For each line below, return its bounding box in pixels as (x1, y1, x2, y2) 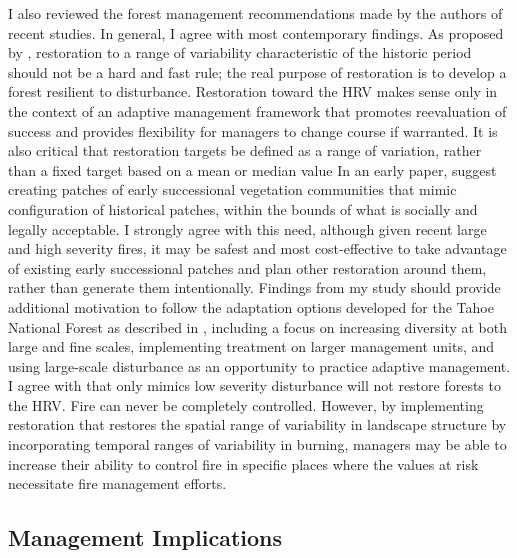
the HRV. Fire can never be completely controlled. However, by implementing (8, 394, 484, 415)
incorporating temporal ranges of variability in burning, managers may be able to (8, 434, 507, 455)
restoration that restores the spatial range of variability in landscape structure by (8, 414, 507, 435)
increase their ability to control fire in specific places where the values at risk (8, 453, 479, 474)
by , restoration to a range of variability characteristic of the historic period (8, 42, 472, 63)
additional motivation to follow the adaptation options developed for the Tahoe (8, 296, 494, 317)
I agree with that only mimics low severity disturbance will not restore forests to (8, 375, 501, 396)
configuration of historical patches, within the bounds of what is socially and (8, 198, 478, 219)
